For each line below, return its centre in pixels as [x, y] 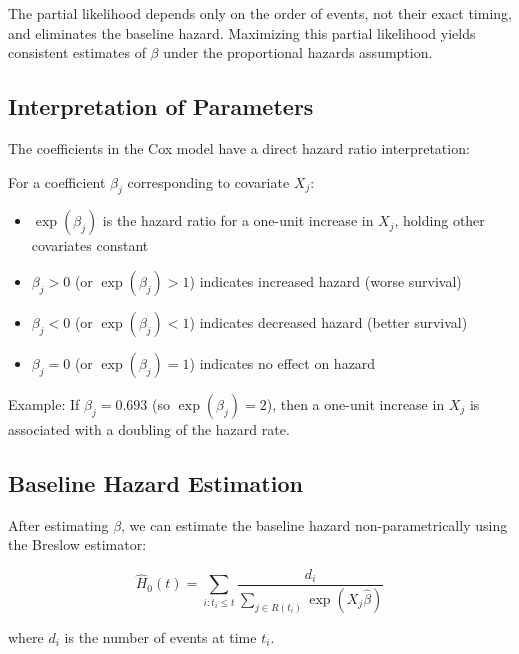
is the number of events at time [160, 636]
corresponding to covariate [208, 181]
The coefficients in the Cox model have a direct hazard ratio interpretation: [239, 147]
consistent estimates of [77, 52]
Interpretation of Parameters [161, 106]
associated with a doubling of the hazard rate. [149, 428]
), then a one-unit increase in [355, 403]
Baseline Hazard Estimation [155, 482]
